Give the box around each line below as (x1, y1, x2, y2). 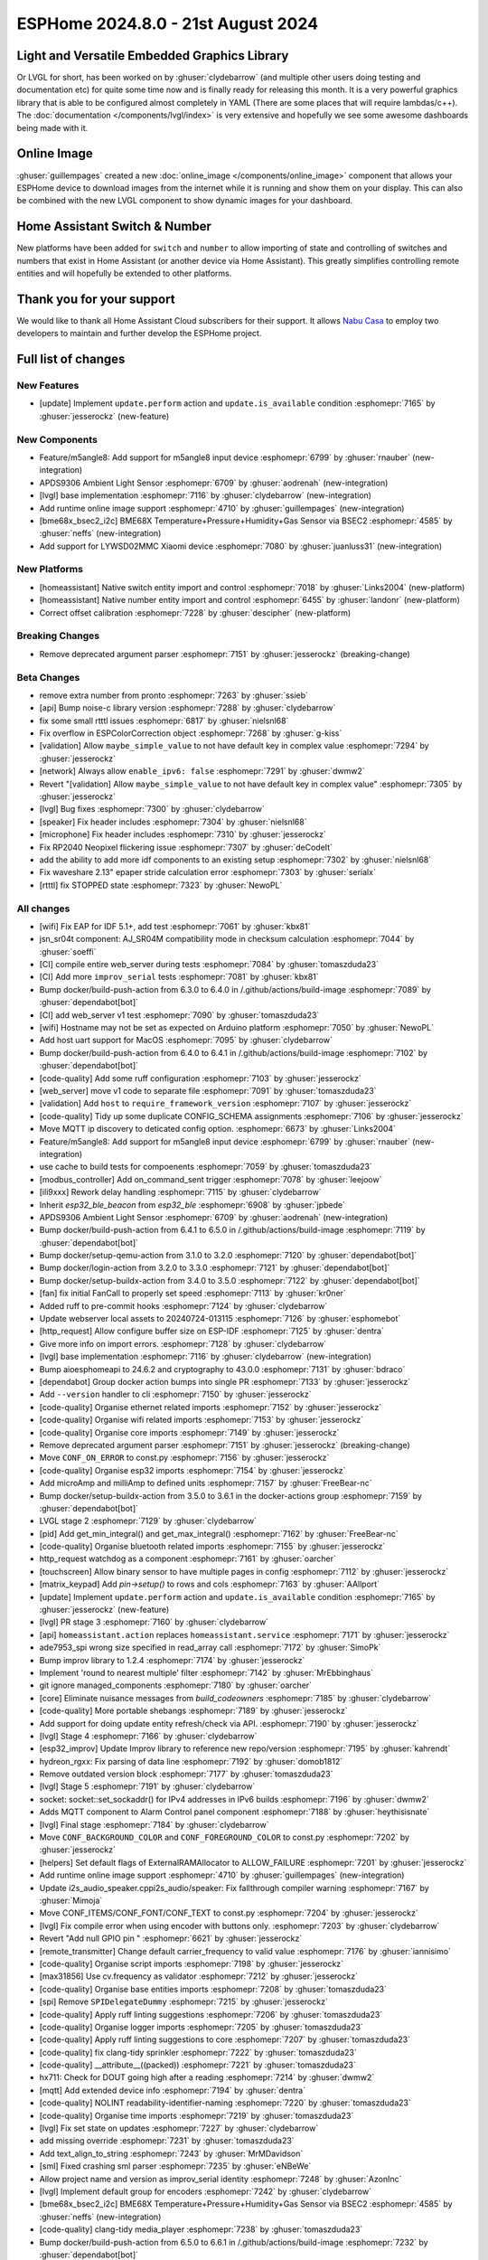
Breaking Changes (16, 629, 100, 642)
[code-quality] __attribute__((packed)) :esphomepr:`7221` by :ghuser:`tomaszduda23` (39, 2059, 356, 2070)
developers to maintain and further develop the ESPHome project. (16, 328, 262, 339)
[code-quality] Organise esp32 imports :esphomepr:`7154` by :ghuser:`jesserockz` (39, 1464, 346, 1475)
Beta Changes (16, 671, 80, 683)
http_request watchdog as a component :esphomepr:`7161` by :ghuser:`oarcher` (39, 1553, 336, 1564)
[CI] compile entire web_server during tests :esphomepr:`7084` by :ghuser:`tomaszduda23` (39, 959, 380, 970)
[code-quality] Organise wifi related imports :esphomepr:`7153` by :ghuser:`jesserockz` (39, 1415, 364, 1426)
